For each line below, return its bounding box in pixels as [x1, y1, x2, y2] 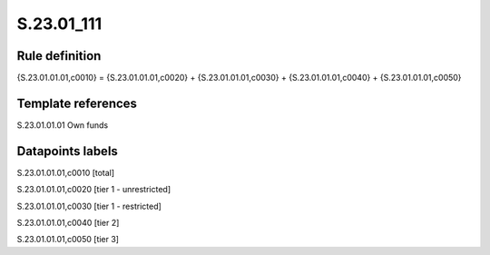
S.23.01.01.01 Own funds [16, 119, 109, 131]
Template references [16, 95, 138, 111]
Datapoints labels [16, 143, 118, 159]
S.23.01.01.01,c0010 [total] [16, 167, 115, 178]
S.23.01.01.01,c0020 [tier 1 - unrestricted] [16, 184, 171, 195]
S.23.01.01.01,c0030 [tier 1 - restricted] [16, 201, 162, 211]
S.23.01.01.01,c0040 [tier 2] [16, 218, 120, 229]
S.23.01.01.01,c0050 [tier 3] [16, 234, 120, 245]
